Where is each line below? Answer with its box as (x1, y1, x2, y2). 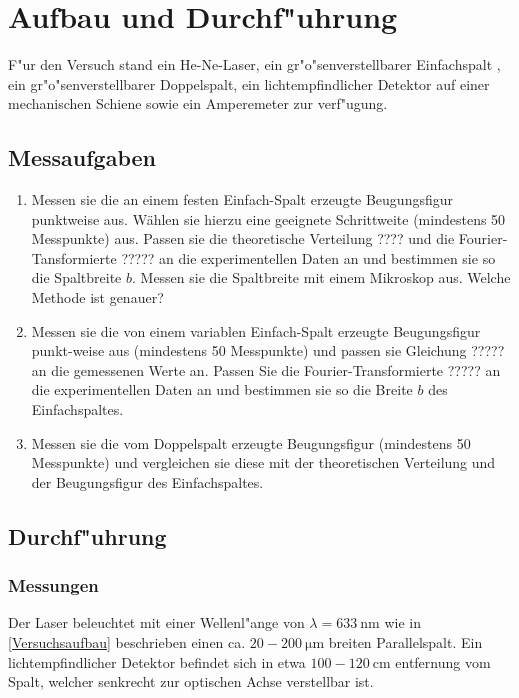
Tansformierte (31, 247, 117, 268)
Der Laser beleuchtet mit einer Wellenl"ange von (8, 612, 305, 633)
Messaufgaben (8, 142, 156, 173)
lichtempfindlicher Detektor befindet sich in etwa (8, 651, 306, 672)
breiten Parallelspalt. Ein (328, 632, 483, 653)
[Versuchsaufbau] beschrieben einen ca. (8, 632, 246, 653)
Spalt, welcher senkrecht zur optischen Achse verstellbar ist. (8, 671, 374, 692)
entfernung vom (395, 651, 491, 672)
